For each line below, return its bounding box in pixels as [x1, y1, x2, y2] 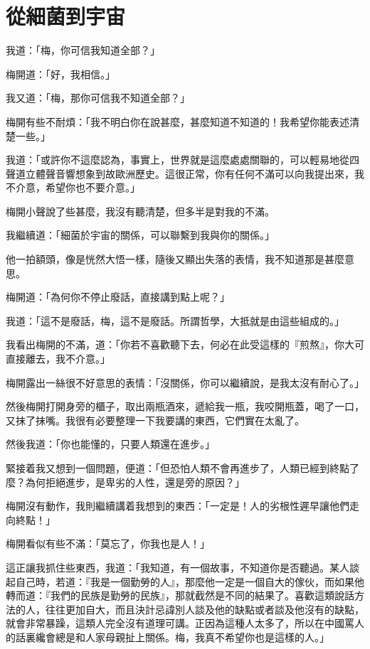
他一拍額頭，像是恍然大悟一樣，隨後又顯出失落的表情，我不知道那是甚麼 [6, 252, 344, 267]
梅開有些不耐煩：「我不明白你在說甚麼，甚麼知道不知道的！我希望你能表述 [6, 114, 349, 129]
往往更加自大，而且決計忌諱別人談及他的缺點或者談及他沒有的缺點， [45, 601, 364, 616]
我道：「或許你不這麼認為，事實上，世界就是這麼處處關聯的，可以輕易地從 [6, 152, 349, 167]
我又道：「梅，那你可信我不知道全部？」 [6, 90, 190, 105]
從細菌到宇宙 [6, 1, 126, 31]
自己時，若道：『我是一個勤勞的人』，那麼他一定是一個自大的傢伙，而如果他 [15, 574, 364, 589]
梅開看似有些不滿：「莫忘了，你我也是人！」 [6, 536, 210, 551]
